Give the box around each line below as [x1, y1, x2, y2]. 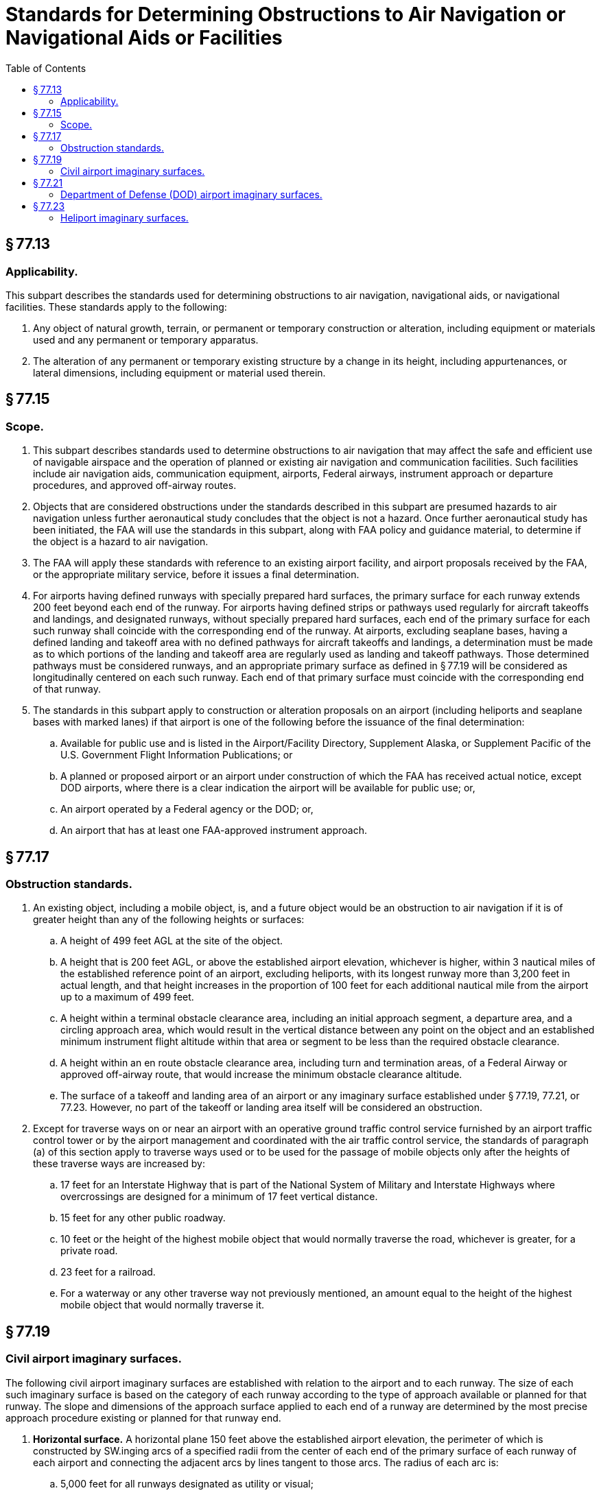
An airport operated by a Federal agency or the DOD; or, [60, 803, 314, 815]
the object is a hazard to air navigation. [33, 536, 209, 548]
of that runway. [33, 683, 101, 695]
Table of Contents [5, 62, 86, 74]
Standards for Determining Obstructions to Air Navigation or [5, 3, 566, 26]
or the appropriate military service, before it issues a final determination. [33, 569, 360, 581]
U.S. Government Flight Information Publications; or [60, 749, 293, 761]
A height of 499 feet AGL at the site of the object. [60, 935, 283, 947]
